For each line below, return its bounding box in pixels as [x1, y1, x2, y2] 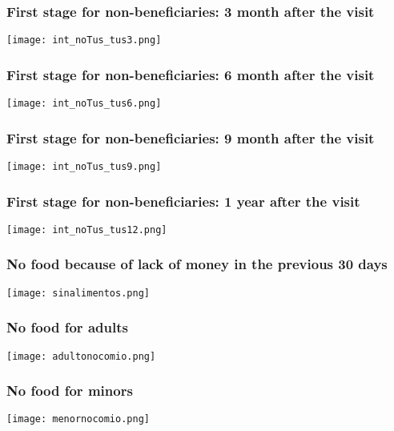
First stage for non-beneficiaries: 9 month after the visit [6, 127, 375, 147]
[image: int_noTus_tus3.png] [6, 34, 162, 46]
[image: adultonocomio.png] [6, 350, 156, 362]
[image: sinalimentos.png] [6, 287, 150, 299]
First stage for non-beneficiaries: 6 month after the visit [6, 64, 375, 84]
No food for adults [6, 317, 128, 337]
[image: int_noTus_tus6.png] [6, 98, 162, 110]
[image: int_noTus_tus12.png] [6, 224, 167, 236]
